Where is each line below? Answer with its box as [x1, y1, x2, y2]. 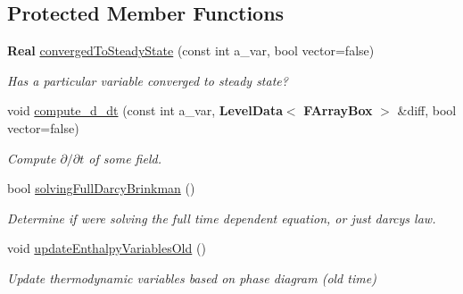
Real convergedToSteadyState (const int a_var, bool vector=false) [7, 41, 375, 60]
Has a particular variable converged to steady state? [7, 71, 288, 89]
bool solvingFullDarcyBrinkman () [7, 179, 195, 197]
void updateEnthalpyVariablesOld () [7, 239, 206, 257]
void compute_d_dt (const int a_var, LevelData [7, 101, 283, 120]
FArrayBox [303, 101, 373, 120]
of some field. [88, 148, 161, 167]
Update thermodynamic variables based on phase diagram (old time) [7, 268, 376, 287]
